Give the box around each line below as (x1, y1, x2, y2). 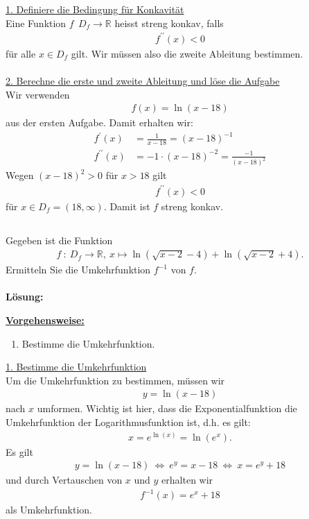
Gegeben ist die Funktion (6, 232, 113, 247)
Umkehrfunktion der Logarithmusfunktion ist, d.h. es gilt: (6, 415, 251, 429)
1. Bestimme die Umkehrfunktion (6, 359, 147, 374)
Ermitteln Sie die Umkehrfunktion (6, 262, 151, 277)
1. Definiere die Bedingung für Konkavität (6, 2, 184, 16)
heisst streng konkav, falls (114, 15, 224, 30)
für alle (6, 46, 36, 60)
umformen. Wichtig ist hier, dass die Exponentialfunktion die (37, 401, 297, 416)
